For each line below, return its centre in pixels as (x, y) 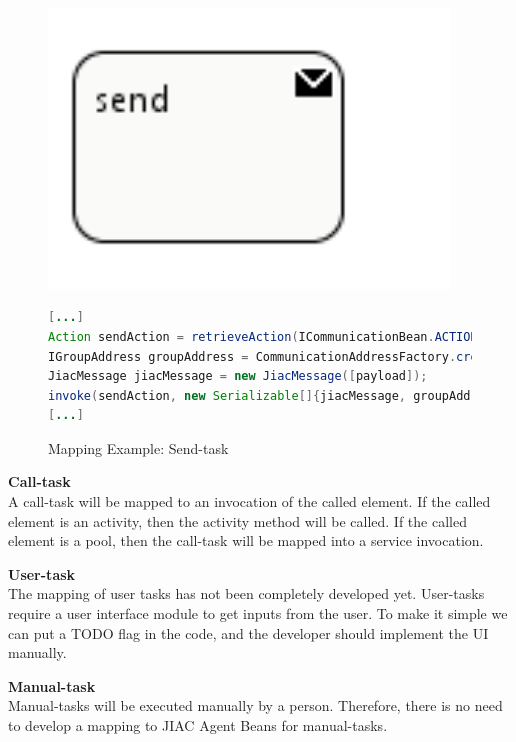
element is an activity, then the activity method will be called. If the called (237, 520)
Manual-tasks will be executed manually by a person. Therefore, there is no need (255, 705)
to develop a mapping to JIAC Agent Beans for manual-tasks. (198, 725)
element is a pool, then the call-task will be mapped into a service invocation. (246, 540)
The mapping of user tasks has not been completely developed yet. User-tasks (246, 593)
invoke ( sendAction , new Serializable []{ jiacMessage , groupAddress (274, 395)
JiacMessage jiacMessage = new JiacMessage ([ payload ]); (238, 376)
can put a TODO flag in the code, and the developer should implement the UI (248, 632)
